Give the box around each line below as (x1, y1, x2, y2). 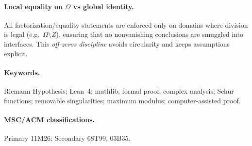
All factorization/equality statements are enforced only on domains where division (4, 19, 248, 30)
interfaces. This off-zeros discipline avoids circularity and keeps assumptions (4, 38, 230, 49)
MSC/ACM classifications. (4, 114, 95, 124)
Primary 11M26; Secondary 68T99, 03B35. (4, 132, 131, 143)
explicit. (4, 48, 28, 58)
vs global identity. (73, 1, 134, 11)
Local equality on (4, 1, 63, 11)
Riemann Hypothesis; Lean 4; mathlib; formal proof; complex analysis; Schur (4, 85, 234, 96)
